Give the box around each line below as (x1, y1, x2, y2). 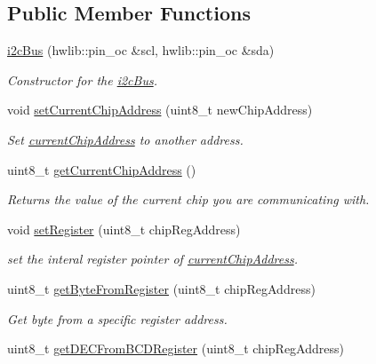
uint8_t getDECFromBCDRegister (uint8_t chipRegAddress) (7, 339, 344, 358)
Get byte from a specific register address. (7, 309, 228, 328)
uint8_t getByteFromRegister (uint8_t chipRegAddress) (7, 279, 316, 297)
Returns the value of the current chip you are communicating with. (7, 190, 370, 209)
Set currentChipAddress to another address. (7, 130, 244, 148)
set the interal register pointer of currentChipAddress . (7, 249, 298, 268)
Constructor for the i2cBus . (7, 70, 157, 89)
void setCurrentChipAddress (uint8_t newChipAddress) (7, 100, 313, 119)
